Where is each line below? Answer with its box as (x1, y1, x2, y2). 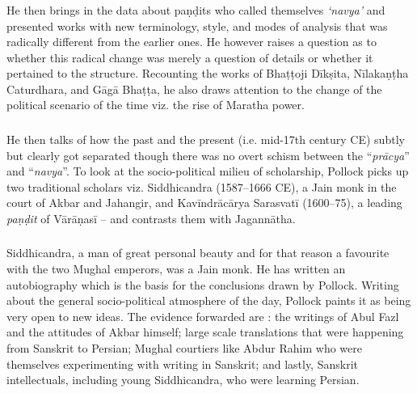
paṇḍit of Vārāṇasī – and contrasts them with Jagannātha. (6, 209, 296, 226)
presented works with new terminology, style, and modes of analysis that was (6, 17, 388, 34)
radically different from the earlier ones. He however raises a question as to (6, 33, 377, 50)
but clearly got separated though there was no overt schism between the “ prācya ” (6, 146, 410, 163)
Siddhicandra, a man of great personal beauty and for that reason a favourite (6, 244, 390, 261)
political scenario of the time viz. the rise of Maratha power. (6, 96, 305, 113)
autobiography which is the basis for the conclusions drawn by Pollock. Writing (6, 276, 399, 293)
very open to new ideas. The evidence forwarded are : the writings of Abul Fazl (6, 307, 399, 324)
